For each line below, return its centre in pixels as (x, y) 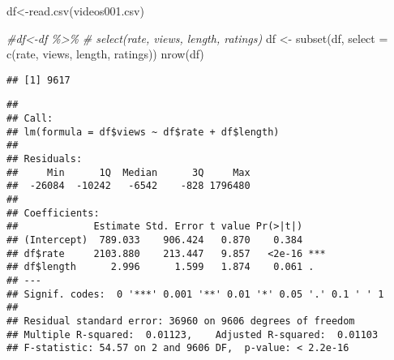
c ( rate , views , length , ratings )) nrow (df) (105, 54)
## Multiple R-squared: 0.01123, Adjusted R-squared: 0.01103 (193, 334)
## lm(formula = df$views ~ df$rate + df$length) (143, 132)
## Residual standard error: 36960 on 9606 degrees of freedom (181, 321)
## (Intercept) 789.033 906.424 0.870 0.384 (155, 240)
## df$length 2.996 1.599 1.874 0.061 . (161, 267)
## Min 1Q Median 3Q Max (128, 172)
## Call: (30, 119)
